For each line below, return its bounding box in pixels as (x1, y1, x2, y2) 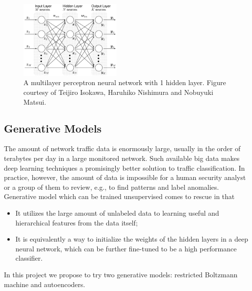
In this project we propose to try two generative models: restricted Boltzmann (4, 269, 238, 279)
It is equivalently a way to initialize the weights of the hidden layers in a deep (15, 234, 249, 244)
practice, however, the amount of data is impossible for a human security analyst (4, 172, 246, 182)
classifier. (15, 253, 43, 263)
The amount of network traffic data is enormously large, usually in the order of (4, 143, 241, 154)
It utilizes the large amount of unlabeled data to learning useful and (15, 207, 219, 218)
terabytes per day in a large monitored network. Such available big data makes (4, 153, 240, 163)
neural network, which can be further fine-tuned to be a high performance (15, 243, 237, 253)
